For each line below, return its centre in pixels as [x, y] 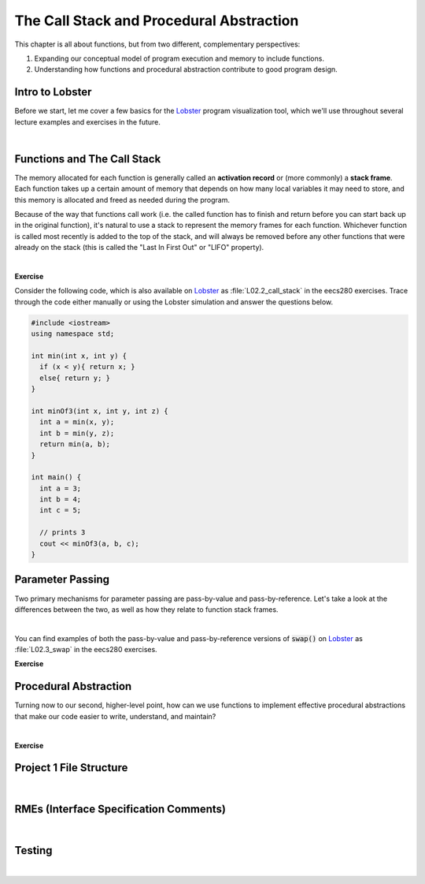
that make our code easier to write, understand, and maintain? [115, 716]
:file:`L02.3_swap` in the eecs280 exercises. [86, 650]
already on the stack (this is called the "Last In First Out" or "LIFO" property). [139, 248]
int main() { [56, 477]
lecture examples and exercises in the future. [88, 121]
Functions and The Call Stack [88, 159]
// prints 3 [63, 533]
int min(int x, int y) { [79, 356]
